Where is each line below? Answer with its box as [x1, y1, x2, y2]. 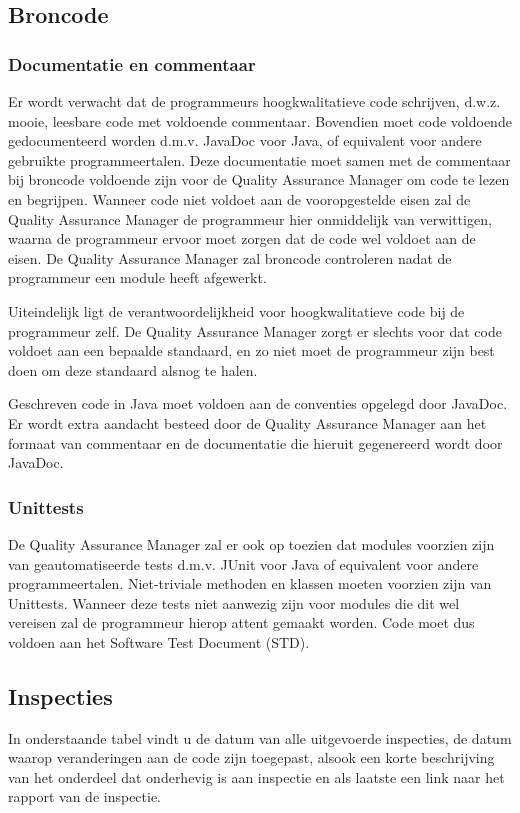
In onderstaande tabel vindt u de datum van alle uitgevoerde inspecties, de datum [8, 727, 512, 748]
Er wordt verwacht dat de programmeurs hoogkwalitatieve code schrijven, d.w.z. [8, 91, 501, 111]
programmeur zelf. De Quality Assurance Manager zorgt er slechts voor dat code [8, 320, 502, 341]
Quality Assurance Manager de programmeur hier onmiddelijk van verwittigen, [8, 208, 492, 229]
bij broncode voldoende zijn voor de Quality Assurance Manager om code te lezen [8, 169, 510, 190]
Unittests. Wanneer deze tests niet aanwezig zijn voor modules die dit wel [8, 592, 460, 613]
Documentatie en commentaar [8, 51, 256, 76]
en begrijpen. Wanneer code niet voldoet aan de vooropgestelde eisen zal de [8, 188, 471, 209]
